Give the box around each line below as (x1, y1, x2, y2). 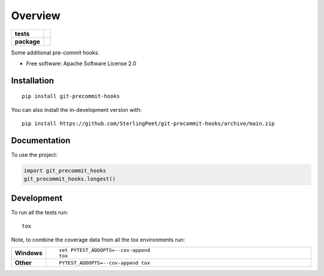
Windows (14, 249, 43, 257)
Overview (11, 9, 61, 22)
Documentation (11, 135, 71, 145)
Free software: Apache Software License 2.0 (26, 60, 137, 67)
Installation (11, 75, 54, 86)
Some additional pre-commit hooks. (11, 48, 100, 56)
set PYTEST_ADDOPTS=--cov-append (59, 247, 150, 254)
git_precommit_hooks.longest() (23, 175, 116, 183)
